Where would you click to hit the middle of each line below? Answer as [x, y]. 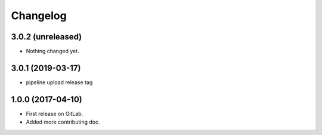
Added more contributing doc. [63, 122]
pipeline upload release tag [59, 82]
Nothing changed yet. [53, 51]
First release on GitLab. [55, 113]
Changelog [39, 16]
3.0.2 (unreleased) [47, 37]
